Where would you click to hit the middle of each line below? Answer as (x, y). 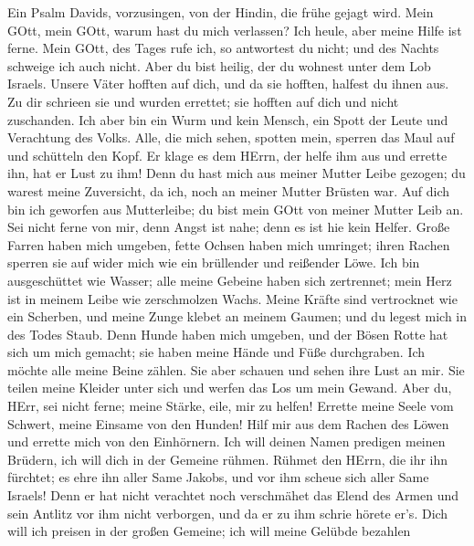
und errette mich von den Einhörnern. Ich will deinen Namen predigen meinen (226, 441)
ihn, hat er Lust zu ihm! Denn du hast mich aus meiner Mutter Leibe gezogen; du (237, 173)
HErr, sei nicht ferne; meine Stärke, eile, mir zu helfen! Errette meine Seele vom (231, 406)
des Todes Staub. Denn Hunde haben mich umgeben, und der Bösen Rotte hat (228, 334)
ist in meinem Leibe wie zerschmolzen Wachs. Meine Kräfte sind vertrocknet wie (232, 298)
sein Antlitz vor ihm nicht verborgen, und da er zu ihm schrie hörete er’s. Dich (228, 513)
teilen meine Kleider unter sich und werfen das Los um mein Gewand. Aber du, (230, 388)
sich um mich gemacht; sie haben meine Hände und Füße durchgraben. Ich (216, 352)
